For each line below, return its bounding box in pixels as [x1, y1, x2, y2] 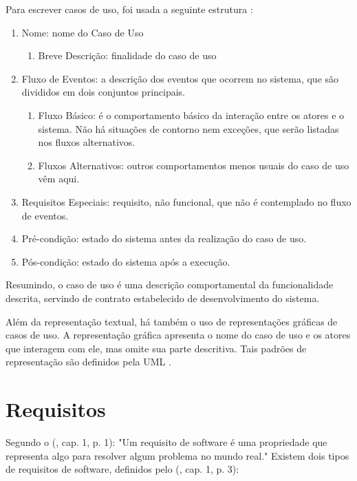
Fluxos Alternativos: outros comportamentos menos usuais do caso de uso [38, 158, 349, 172]
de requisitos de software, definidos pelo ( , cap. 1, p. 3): [6, 462, 239, 476]
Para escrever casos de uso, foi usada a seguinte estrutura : [6, 2, 253, 16]
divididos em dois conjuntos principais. [21, 85, 186, 99]
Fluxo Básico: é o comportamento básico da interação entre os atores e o [38, 107, 345, 122]
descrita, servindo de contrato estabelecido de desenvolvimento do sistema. [6, 290, 320, 305]
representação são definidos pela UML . [6, 354, 171, 369]
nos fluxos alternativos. [38, 135, 136, 149]
